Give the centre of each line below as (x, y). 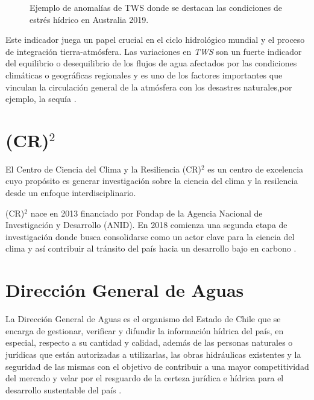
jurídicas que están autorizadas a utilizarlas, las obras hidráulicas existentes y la (153, 354)
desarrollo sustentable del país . (64, 389)
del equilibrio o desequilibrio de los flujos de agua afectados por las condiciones (151, 63)
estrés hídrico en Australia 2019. (89, 19)
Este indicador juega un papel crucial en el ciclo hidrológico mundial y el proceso (155, 40)
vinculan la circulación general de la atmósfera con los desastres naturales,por (149, 87)
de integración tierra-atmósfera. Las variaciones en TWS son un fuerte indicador (154, 51)
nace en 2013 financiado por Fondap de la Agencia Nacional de (146, 213)
